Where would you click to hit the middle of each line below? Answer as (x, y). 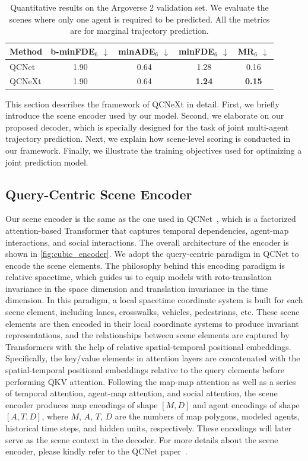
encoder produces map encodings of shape (82, 404)
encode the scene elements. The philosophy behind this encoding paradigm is (145, 265)
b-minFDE (73, 51)
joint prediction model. (47, 162)
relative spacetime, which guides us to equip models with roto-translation (139, 277)
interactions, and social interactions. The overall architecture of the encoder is (147, 242)
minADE (137, 51)
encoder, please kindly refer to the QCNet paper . (96, 451)
